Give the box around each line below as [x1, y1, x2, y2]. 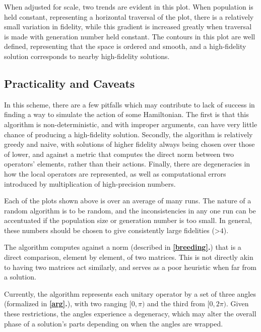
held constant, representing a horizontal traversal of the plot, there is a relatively [4, 11, 254, 22]
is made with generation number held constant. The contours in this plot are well [4, 31, 255, 41]
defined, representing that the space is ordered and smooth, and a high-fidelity [4, 41, 246, 51]
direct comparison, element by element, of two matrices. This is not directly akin [4, 252, 253, 262]
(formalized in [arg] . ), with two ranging [4, 298, 127, 309]
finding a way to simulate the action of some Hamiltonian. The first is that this [4, 109, 249, 120]
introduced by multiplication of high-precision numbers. [4, 178, 176, 189]
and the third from [147, 298, 205, 309]
